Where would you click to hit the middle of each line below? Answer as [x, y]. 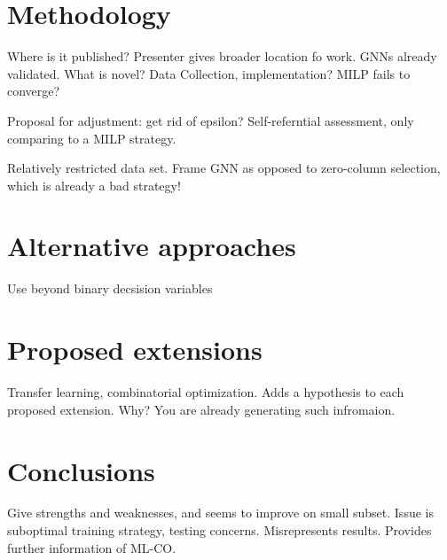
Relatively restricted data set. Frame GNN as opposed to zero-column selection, [224, 168]
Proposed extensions [135, 350]
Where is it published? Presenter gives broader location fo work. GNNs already [222, 56]
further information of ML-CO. [92, 547]
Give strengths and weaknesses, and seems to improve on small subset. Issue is [220, 513]
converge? [34, 91]
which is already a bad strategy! [94, 185]
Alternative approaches [152, 246]
